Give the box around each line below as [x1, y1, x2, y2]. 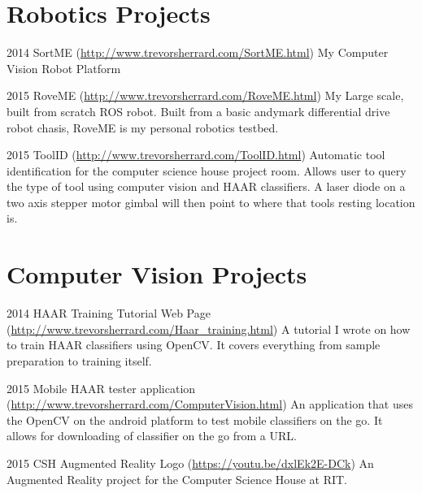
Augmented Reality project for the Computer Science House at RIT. [7, 470, 347, 487]
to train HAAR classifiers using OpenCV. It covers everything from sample [7, 336, 381, 353]
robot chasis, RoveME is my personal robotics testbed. [7, 119, 279, 136]
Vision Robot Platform [7, 59, 121, 76]
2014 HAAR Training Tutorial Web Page [7, 305, 211, 322]
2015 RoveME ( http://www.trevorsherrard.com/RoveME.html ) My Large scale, [7, 87, 404, 104]
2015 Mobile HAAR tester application [7, 379, 196, 396]
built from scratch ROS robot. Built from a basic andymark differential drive [7, 102, 390, 119]
